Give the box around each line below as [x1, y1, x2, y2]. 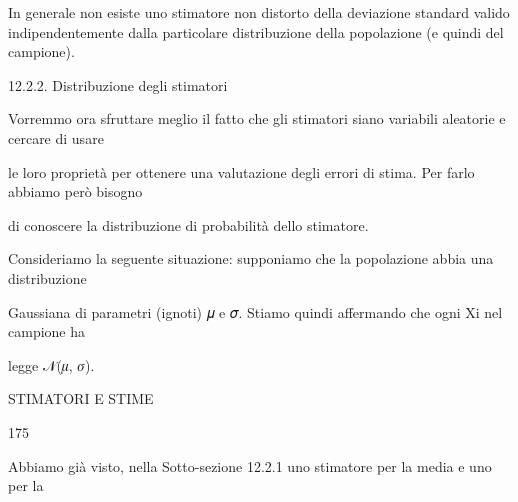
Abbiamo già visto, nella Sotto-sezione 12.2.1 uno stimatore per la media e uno [8, 455, 492, 476]
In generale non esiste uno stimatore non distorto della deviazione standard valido [8, 2, 510, 22]
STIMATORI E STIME [8, 388, 154, 409]
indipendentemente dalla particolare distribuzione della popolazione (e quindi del [8, 21, 504, 42]
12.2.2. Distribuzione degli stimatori [8, 74, 228, 95]
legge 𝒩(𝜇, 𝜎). [8, 354, 95, 375]
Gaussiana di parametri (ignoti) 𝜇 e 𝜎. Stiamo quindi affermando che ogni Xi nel [8, 301, 503, 322]
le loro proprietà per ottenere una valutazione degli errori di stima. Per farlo [8, 161, 475, 182]
